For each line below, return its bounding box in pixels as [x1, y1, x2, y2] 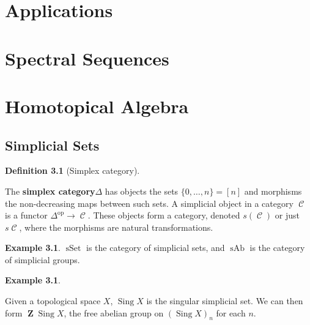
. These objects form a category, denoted [87, 209, 240, 222]
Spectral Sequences [5, 45, 169, 70]
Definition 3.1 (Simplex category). [5, 164, 140, 177]
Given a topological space [5, 294, 101, 307]
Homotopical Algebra [5, 93, 189, 118]
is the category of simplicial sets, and [86, 241, 225, 254]
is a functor [5, 209, 48, 222]
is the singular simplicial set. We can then [146, 294, 303, 307]
